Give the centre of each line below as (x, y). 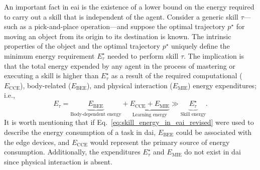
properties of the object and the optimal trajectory (82, 46)
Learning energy (150, 115)
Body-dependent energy (96, 114)
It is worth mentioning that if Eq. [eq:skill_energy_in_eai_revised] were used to (129, 122)
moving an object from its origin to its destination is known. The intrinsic (118, 36)
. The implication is (214, 55)
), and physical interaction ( (129, 85)
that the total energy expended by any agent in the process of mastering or (120, 65)
